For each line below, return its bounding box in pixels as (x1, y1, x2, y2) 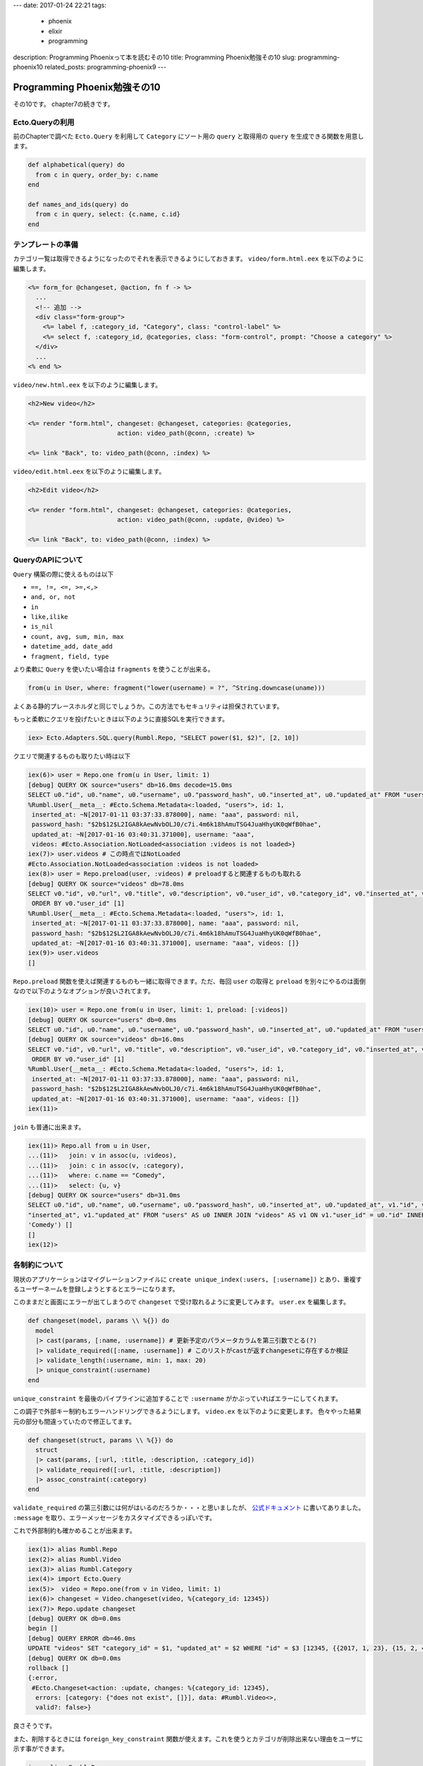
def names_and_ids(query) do (27, 200, 129, 208)
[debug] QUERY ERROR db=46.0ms (27, 1634, 137, 1642)
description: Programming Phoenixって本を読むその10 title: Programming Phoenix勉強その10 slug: (13, 53, 296, 61)
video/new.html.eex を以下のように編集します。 (13, 380, 162, 389)
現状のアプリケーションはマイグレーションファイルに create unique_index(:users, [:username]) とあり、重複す (13, 1275, 362, 1284)
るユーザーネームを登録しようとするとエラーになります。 (13, 1285, 179, 1293)
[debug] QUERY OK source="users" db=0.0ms (27, 1016, 177, 1024)
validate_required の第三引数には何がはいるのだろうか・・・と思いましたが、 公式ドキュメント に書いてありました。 (13, 1503, 365, 1512)
